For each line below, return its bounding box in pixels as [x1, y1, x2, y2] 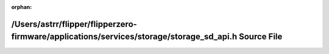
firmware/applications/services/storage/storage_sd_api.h [11, 32, 238, 42]
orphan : [11, 4, 32, 10]
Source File [238, 32, 283, 42]
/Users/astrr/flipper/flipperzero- [11, 19, 137, 29]
